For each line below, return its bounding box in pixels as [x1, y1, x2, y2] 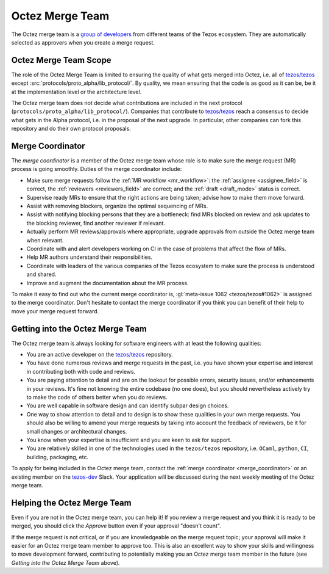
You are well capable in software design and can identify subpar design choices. [26, 402, 229, 409]
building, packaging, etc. [26, 453, 88, 460]
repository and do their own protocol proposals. [11, 125, 131, 133]
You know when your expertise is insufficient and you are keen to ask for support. [26, 436, 232, 443]
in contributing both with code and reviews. [26, 368, 136, 375]
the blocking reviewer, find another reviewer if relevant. [26, 219, 166, 227]
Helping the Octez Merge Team [11, 498, 132, 508]
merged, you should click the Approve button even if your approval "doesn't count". [11, 522, 222, 529]
